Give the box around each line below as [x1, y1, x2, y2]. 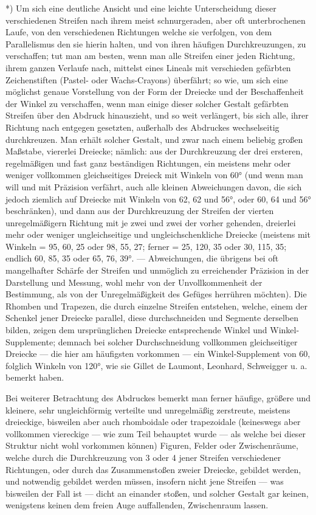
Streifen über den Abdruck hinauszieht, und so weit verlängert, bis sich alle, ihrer [5, 109, 309, 122]
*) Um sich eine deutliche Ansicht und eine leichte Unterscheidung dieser [5, 2, 276, 14]
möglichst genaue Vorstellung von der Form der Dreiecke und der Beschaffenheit [5, 85, 304, 98]
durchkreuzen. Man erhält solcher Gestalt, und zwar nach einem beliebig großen [5, 133, 303, 145]
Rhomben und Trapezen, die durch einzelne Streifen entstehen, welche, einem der [5, 299, 308, 312]
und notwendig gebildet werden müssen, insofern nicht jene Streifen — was [5, 475, 284, 488]
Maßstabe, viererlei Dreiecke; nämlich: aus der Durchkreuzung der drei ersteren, [5, 145, 303, 157]
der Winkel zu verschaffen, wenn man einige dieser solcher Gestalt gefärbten [5, 97, 289, 109]
